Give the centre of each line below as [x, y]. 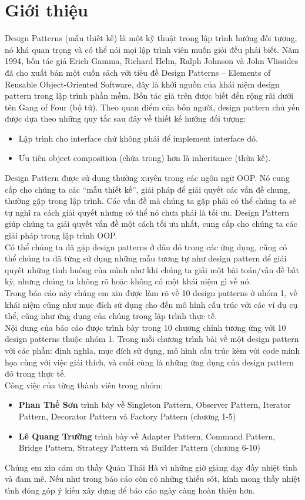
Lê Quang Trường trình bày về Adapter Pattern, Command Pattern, [147, 436]
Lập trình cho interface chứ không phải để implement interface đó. [138, 138]
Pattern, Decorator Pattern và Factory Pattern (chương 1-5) [127, 416]
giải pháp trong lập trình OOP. [61, 235]
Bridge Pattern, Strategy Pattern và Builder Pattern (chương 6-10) [139, 447]
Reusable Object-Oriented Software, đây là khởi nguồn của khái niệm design [142, 84]
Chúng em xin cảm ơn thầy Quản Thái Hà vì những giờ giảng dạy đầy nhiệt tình [151, 467]
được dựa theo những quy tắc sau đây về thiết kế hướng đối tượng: [125, 118]
